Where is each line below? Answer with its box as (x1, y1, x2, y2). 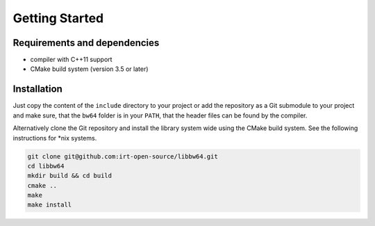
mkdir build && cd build (27, 172, 112, 180)
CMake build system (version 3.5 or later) (30, 65, 149, 73)
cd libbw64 (27, 162, 65, 170)
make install (27, 201, 72, 209)
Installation (12, 83, 62, 95)
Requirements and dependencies (12, 37, 160, 49)
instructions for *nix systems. (12, 134, 97, 142)
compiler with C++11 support (30, 56, 112, 64)
